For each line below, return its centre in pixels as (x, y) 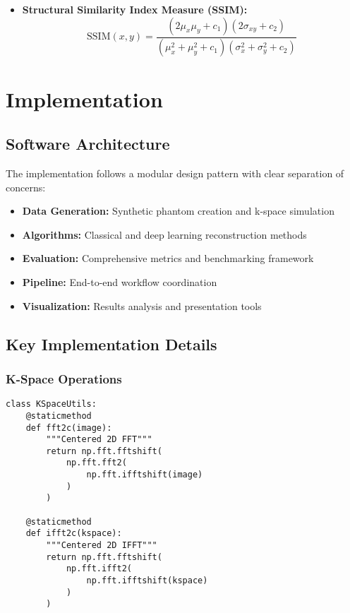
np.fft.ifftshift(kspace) (147, 581)
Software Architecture (88, 144)
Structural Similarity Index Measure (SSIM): (135, 9)
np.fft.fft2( (96, 463)
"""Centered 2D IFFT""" (102, 546)
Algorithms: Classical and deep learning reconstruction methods (164, 234)
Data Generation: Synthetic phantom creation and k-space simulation (178, 211)
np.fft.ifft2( (99, 569)
